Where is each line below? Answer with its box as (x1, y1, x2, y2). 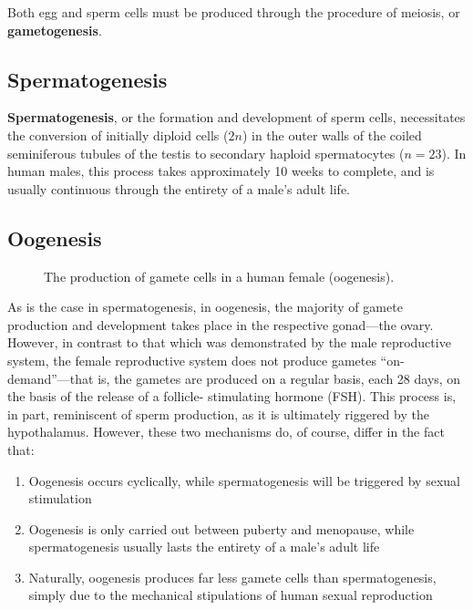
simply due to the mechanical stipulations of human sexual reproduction (28, 585, 433, 605)
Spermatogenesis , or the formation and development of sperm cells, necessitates (7, 108, 466, 127)
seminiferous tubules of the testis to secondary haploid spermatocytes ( (7, 143, 405, 162)
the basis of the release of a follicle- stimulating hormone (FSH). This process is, (7, 387, 457, 406)
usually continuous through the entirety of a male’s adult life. (7, 179, 351, 198)
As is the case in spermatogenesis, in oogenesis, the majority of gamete (7, 297, 403, 316)
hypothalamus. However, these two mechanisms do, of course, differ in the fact (7, 422, 445, 441)
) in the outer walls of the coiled (242, 125, 422, 144)
